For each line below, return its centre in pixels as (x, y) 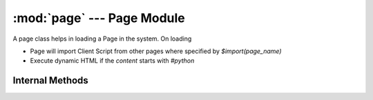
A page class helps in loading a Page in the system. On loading (102, 39)
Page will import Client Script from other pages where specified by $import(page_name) (156, 51)
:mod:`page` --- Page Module (99, 18)
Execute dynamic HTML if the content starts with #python (112, 61)
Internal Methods (51, 80)
